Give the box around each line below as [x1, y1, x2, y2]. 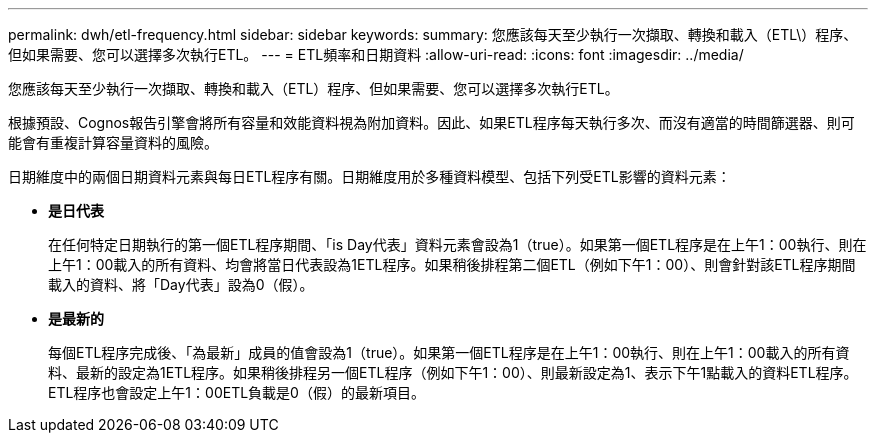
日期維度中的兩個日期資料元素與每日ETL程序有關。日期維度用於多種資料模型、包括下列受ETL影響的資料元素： [8, 168, 731, 185]
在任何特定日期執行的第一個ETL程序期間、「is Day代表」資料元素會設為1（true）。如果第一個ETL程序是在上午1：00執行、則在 [48, 236, 867, 253]
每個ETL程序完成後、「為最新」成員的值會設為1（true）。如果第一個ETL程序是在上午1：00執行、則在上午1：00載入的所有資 [48, 344, 850, 361]
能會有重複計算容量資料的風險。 [8, 134, 218, 151]
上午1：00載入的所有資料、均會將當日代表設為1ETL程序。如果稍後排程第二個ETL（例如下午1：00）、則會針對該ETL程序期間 [48, 256, 856, 273]
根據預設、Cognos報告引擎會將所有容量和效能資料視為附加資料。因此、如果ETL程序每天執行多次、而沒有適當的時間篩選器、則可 [8, 114, 855, 131]
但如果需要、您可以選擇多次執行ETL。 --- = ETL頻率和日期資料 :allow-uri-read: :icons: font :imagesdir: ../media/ [8, 46, 744, 63]
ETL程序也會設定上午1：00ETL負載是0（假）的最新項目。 [48, 384, 425, 401]
